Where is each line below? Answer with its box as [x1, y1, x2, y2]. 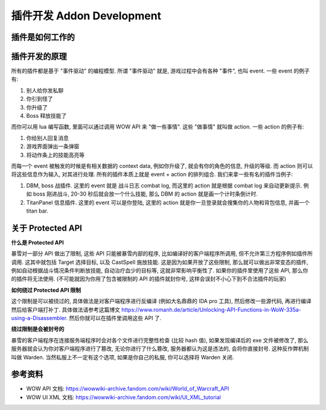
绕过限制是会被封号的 [11, 325, 65, 333]
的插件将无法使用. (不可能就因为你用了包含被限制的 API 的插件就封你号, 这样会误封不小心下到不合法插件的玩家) [11, 275, 287, 283]
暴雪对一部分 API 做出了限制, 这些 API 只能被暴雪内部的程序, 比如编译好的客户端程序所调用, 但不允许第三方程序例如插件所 [11, 250, 313, 257]
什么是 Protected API [11, 239, 64, 246]
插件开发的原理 [11, 51, 67, 62]
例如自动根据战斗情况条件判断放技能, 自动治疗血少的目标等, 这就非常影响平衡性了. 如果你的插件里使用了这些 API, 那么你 [11, 267, 308, 274]
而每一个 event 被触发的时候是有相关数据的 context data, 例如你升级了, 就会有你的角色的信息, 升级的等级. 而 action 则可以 [11, 162, 313, 169]
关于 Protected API [11, 223, 83, 233]
